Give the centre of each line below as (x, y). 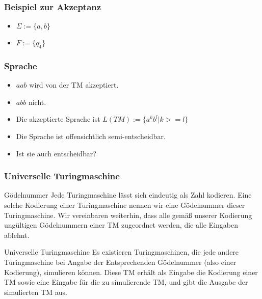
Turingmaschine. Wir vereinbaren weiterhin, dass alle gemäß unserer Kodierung (128, 215)
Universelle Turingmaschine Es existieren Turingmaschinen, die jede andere (122, 252)
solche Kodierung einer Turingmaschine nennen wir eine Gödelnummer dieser (125, 205)
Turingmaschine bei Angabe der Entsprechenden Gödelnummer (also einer (120, 262)
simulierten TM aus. (36, 292)
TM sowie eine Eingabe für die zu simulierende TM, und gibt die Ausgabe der (126, 282)
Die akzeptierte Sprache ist (58, 119)
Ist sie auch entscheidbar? (56, 153)
